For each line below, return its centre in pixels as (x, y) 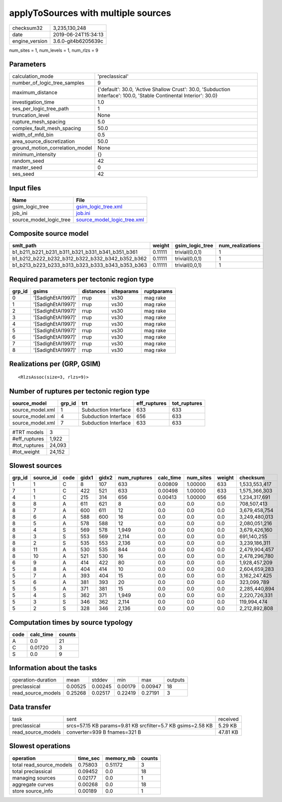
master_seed (27, 168)
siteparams (125, 291)
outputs (176, 680)
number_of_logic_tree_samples (48, 83)
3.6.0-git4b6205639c (78, 41)
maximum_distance (35, 93)
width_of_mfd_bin (33, 135)
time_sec (89, 758)
